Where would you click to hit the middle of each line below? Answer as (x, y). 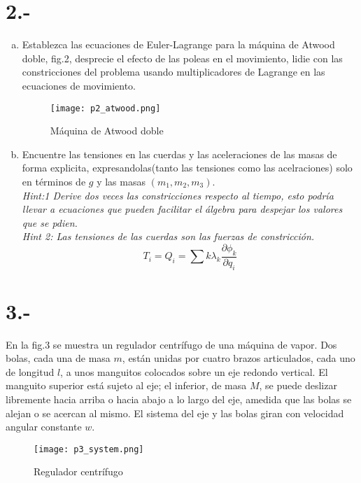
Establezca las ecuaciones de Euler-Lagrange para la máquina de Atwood (178, 44)
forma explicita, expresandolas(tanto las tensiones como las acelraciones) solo (187, 168)
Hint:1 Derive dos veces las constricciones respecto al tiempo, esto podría (178, 195)
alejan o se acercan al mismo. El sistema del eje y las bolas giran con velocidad (175, 413)
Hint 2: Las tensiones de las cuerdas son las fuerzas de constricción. (168, 236)
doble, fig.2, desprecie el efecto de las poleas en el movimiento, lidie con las (182, 58)
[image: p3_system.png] (89, 449)
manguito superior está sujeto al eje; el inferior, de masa (126, 385)
